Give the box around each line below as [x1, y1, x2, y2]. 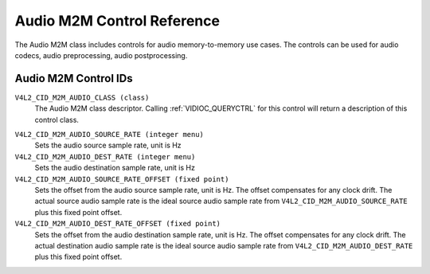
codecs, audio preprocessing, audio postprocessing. [14, 50, 188, 60]
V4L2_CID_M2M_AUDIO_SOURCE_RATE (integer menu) [14, 130, 205, 139]
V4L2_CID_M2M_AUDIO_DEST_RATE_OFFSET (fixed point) [14, 219, 221, 229]
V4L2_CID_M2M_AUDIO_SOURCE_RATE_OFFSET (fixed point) [14, 174, 229, 183]
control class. [34, 115, 80, 124]
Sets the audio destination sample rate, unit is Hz [34, 163, 195, 173]
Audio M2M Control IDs [14, 72, 133, 85]
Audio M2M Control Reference [14, 12, 221, 29]
